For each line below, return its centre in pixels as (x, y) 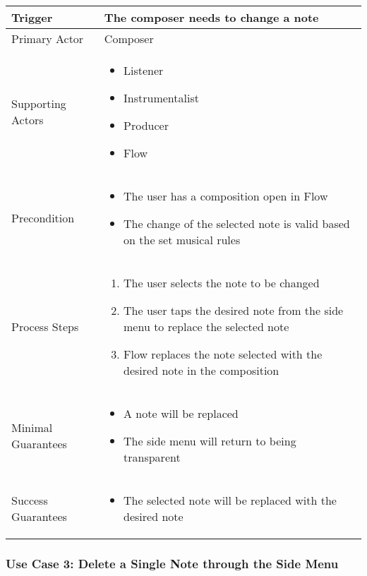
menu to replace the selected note (206, 326)
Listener (144, 70)
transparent (152, 457)
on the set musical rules (182, 240)
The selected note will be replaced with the (230, 500)
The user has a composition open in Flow (226, 196)
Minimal (32, 427)
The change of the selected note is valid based (237, 223)
